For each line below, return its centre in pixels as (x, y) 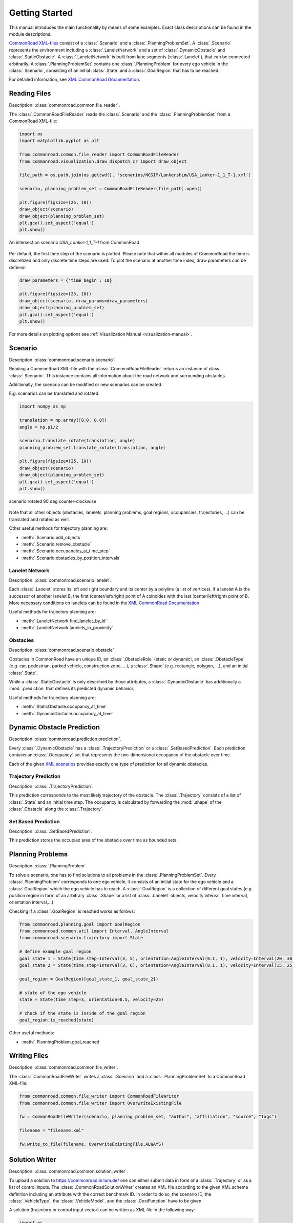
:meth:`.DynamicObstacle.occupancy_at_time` (67, 713)
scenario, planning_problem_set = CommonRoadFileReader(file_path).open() (111, 189)
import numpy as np (42, 407)
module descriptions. (30, 34)
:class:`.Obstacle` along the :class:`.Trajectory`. (56, 809)
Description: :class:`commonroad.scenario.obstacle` (62, 650)
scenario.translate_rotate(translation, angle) (77, 441)
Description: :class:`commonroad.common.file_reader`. (64, 105)
